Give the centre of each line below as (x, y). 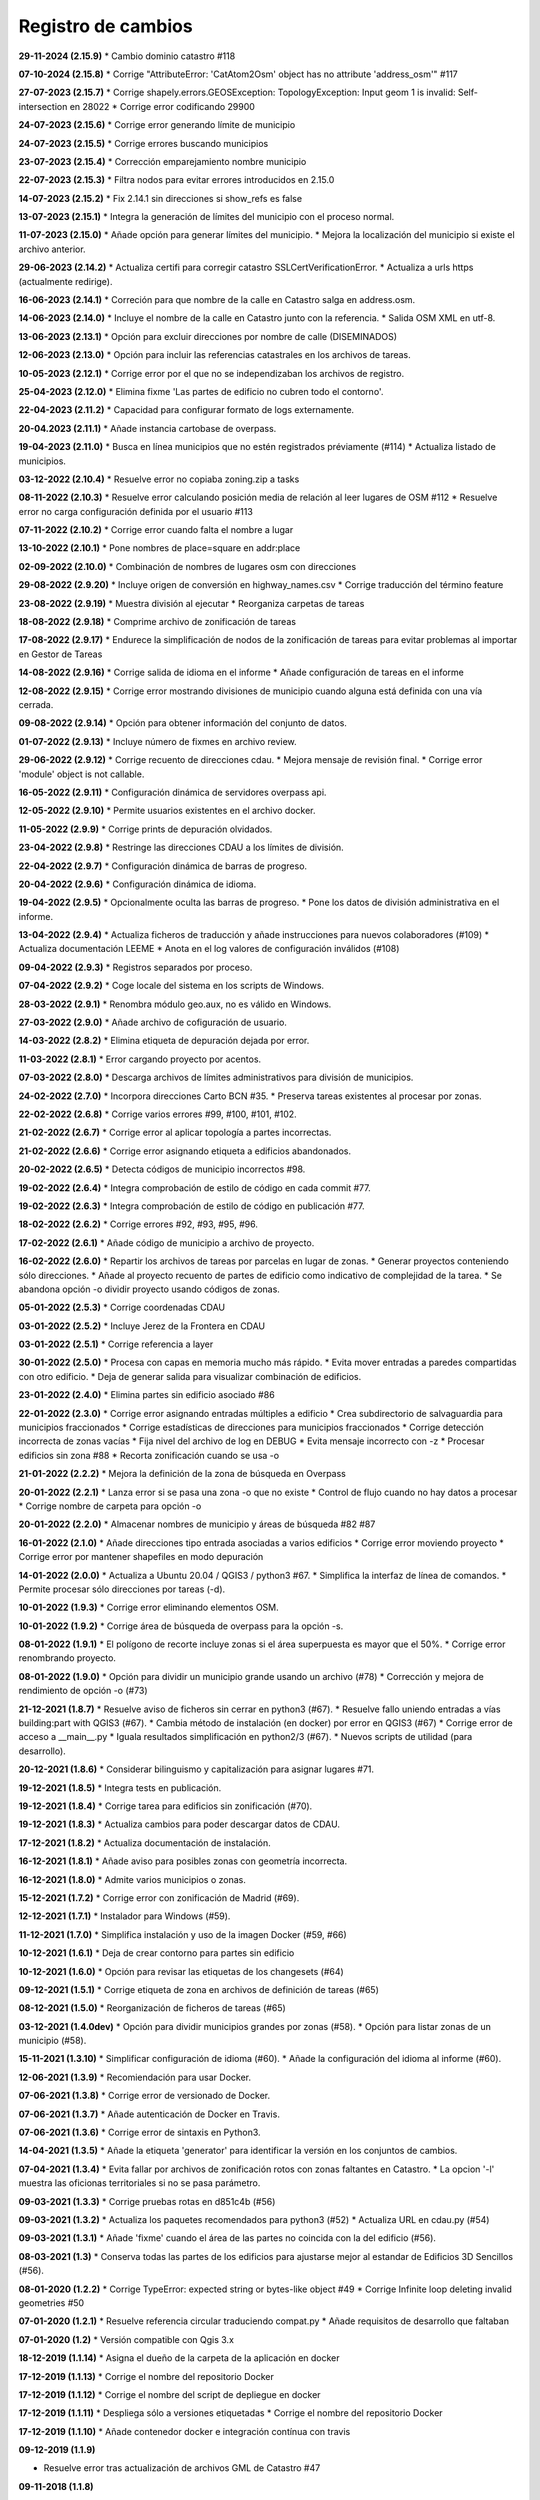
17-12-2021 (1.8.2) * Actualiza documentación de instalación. (145, 1842)
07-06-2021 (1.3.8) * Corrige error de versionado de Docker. (144, 2096)
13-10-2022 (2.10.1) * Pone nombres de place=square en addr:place (159, 548)
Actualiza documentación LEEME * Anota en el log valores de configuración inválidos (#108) (209, 949)
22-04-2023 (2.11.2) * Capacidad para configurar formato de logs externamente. (186, 410)
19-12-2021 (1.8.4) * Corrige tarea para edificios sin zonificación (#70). (165, 1806)
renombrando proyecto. (67, 1658)
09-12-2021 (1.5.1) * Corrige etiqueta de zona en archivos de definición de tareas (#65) (199, 1989)
